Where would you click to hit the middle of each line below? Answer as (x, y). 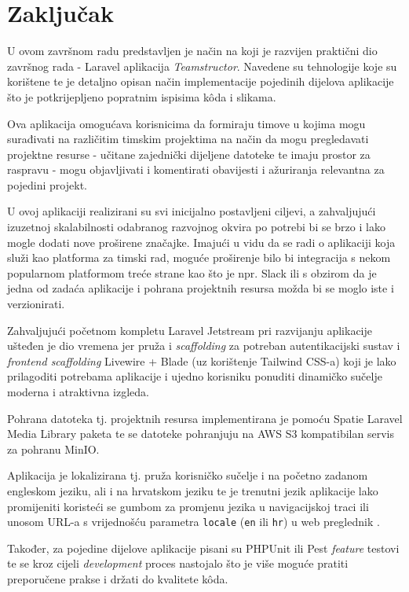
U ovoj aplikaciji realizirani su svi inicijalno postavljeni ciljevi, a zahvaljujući (192, 211)
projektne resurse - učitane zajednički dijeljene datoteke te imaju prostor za (189, 154)
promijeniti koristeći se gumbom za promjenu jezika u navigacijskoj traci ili (188, 506)
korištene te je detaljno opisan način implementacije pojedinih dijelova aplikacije (201, 81)
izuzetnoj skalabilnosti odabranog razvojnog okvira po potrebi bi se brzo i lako (196, 227)
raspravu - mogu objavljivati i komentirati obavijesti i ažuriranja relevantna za (196, 169)
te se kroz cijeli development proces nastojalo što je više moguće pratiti (178, 563)
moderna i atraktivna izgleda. (78, 392)
